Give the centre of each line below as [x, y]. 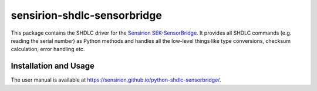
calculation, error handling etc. [48, 49]
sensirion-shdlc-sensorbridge [87, 15]
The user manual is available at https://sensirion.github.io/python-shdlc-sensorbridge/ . [116, 80]
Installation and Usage [53, 66]
